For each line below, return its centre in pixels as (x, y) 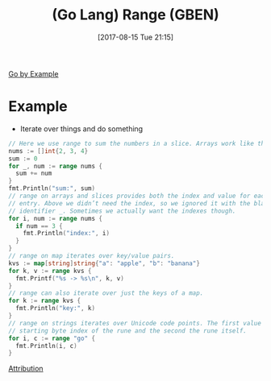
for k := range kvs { (45, 301)
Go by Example (33, 73)
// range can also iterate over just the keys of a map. (106, 293)
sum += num (34, 174)
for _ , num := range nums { (56, 166)
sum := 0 (23, 159)
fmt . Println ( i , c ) (47, 346)
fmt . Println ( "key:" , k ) (55, 309)
